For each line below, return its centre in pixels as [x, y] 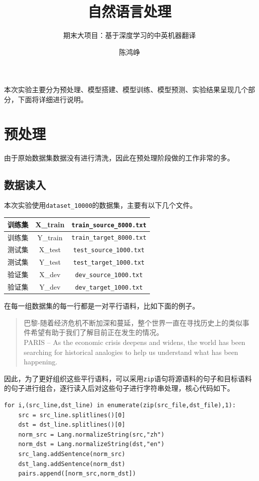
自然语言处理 [129, 11]
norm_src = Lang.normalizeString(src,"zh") [91, 434]
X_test [50, 249]
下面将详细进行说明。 [53, 99]
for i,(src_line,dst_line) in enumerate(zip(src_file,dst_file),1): [120, 405]
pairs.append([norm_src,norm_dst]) [77, 474]
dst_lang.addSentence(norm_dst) [72, 464]
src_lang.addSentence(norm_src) [72, 454]
